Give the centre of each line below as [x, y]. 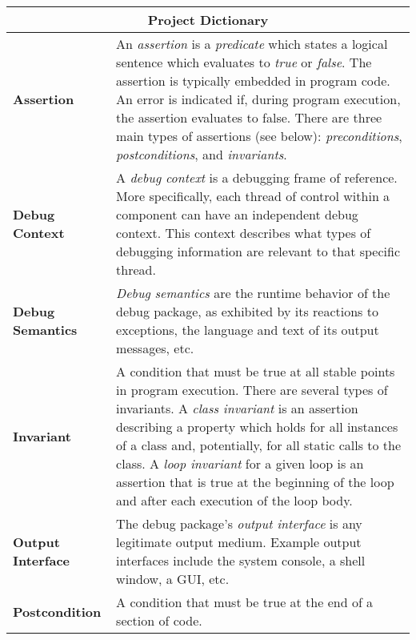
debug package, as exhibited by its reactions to [247, 311]
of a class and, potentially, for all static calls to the [259, 445]
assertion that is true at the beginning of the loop [255, 482]
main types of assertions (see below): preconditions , [259, 136]
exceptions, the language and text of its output [248, 330]
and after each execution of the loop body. [234, 500]
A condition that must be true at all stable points [256, 371]
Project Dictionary [208, 20]
